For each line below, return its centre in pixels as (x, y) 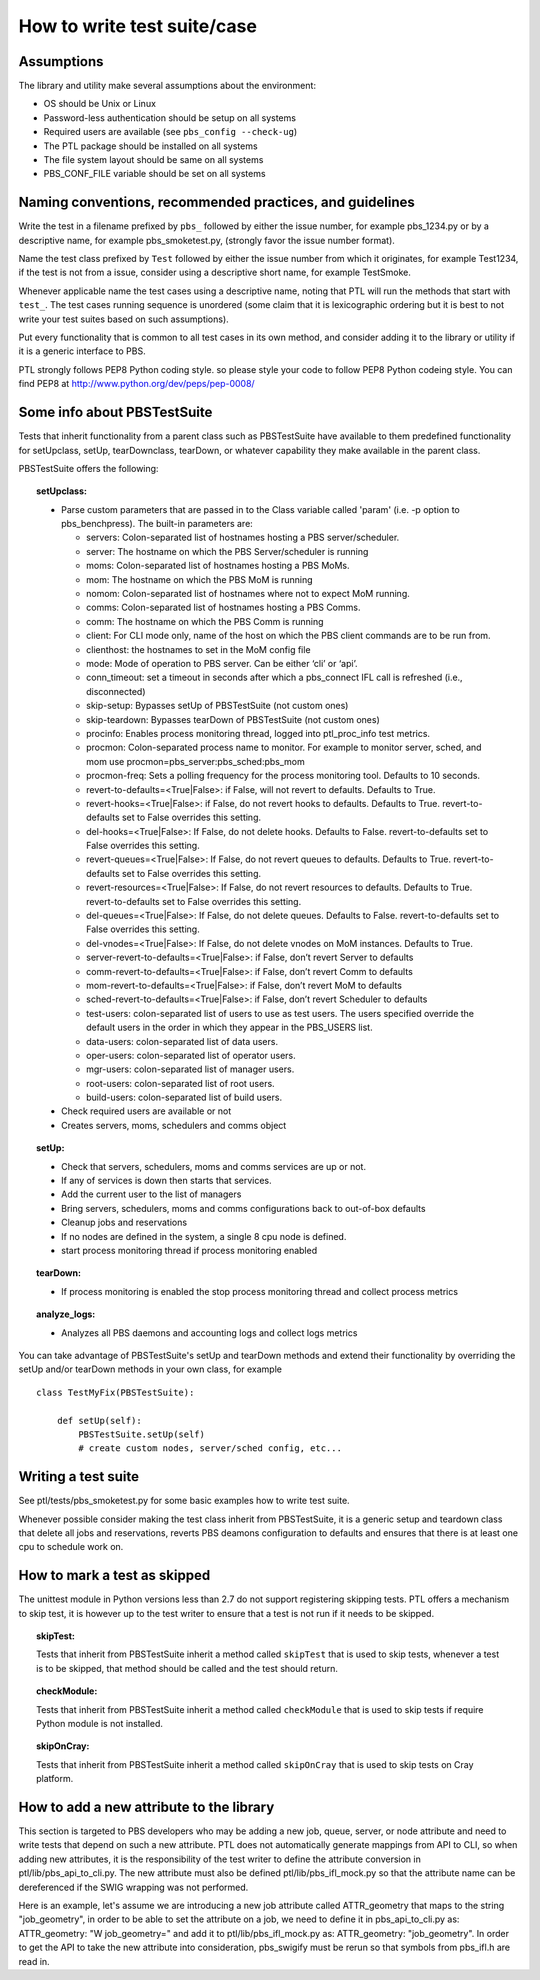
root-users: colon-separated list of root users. (180, 1083)
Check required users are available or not (146, 1111)
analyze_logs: (66, 1314)
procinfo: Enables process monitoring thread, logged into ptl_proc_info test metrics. (258, 733)
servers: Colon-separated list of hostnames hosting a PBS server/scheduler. (243, 537)
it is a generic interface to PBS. (82, 351)
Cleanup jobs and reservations (124, 1222)
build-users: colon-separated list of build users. (184, 1097)
